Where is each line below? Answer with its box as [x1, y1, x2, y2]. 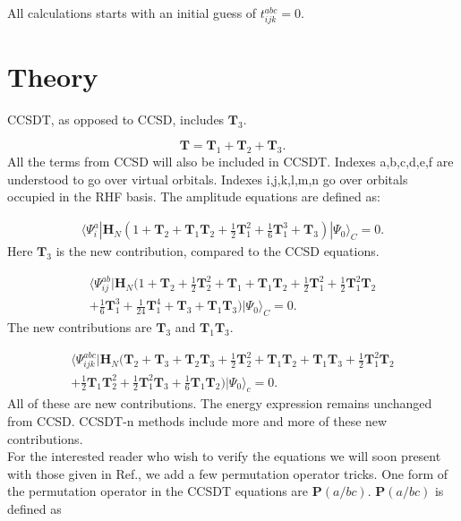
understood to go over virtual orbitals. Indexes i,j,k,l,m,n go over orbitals [7, 169, 408, 188]
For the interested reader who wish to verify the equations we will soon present [7, 447, 441, 465]
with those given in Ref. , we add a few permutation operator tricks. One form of [7, 464, 448, 483]
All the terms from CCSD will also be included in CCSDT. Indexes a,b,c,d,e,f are [7, 152, 454, 171]
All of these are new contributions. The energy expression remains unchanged [7, 394, 432, 413]
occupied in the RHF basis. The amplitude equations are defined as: [7, 187, 380, 206]
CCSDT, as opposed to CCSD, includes [7, 109, 225, 128]
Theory [7, 57, 98, 94]
